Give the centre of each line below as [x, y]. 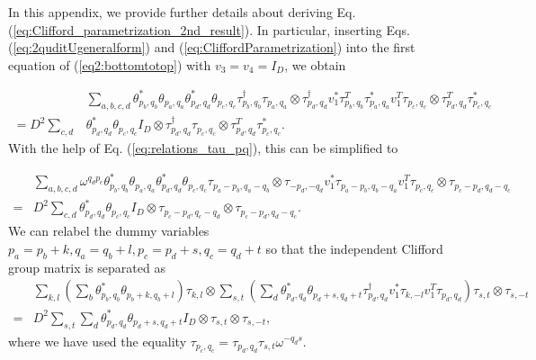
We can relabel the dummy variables [109, 231]
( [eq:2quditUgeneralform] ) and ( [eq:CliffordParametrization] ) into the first [212, 47]
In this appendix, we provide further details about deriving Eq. [182, 12]
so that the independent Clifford [354, 248]
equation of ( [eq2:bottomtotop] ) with [110, 64]
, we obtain [315, 64]
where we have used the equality [98, 341]
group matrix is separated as [87, 267]
